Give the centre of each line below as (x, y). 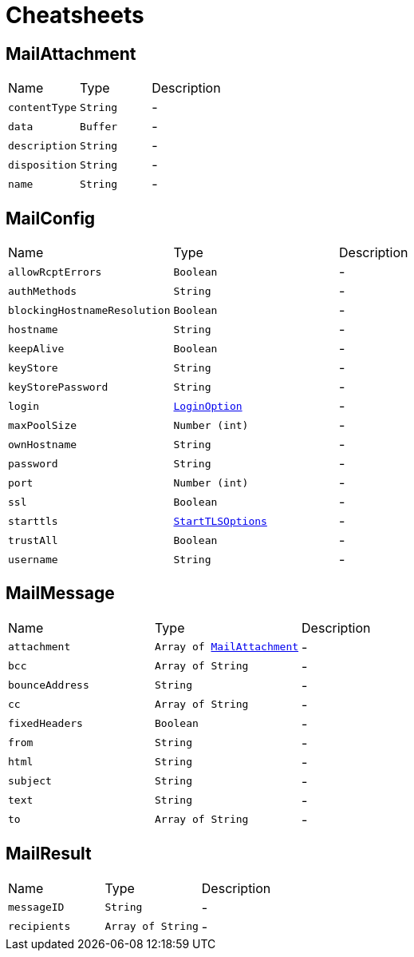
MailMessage (60, 594)
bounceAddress (49, 685)
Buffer (99, 126)
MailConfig (51, 218)
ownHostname (43, 444)
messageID (36, 907)
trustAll (33, 540)
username (33, 559)
